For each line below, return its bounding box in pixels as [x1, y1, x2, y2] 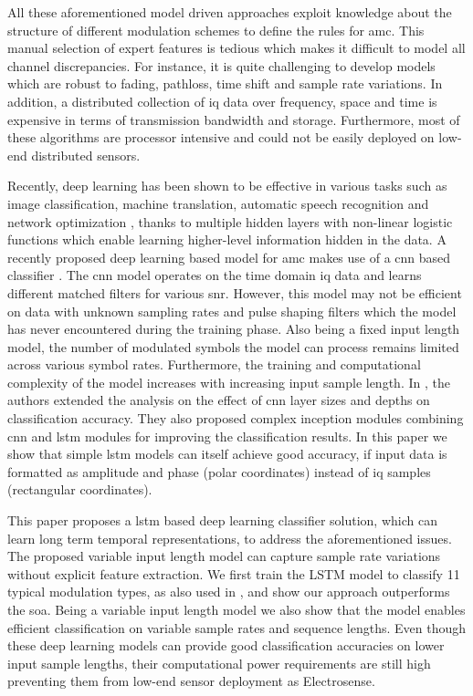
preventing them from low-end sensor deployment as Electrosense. [7, 671, 375, 691]
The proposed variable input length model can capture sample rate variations [7, 546, 441, 566]
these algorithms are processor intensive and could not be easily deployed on [7, 128, 435, 147]
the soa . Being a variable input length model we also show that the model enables [7, 600, 466, 618]
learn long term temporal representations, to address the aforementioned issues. [7, 528, 452, 547]
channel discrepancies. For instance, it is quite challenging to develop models [7, 56, 436, 75]
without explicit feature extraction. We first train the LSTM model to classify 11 [7, 564, 460, 583]
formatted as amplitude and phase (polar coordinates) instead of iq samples [7, 462, 431, 481]
